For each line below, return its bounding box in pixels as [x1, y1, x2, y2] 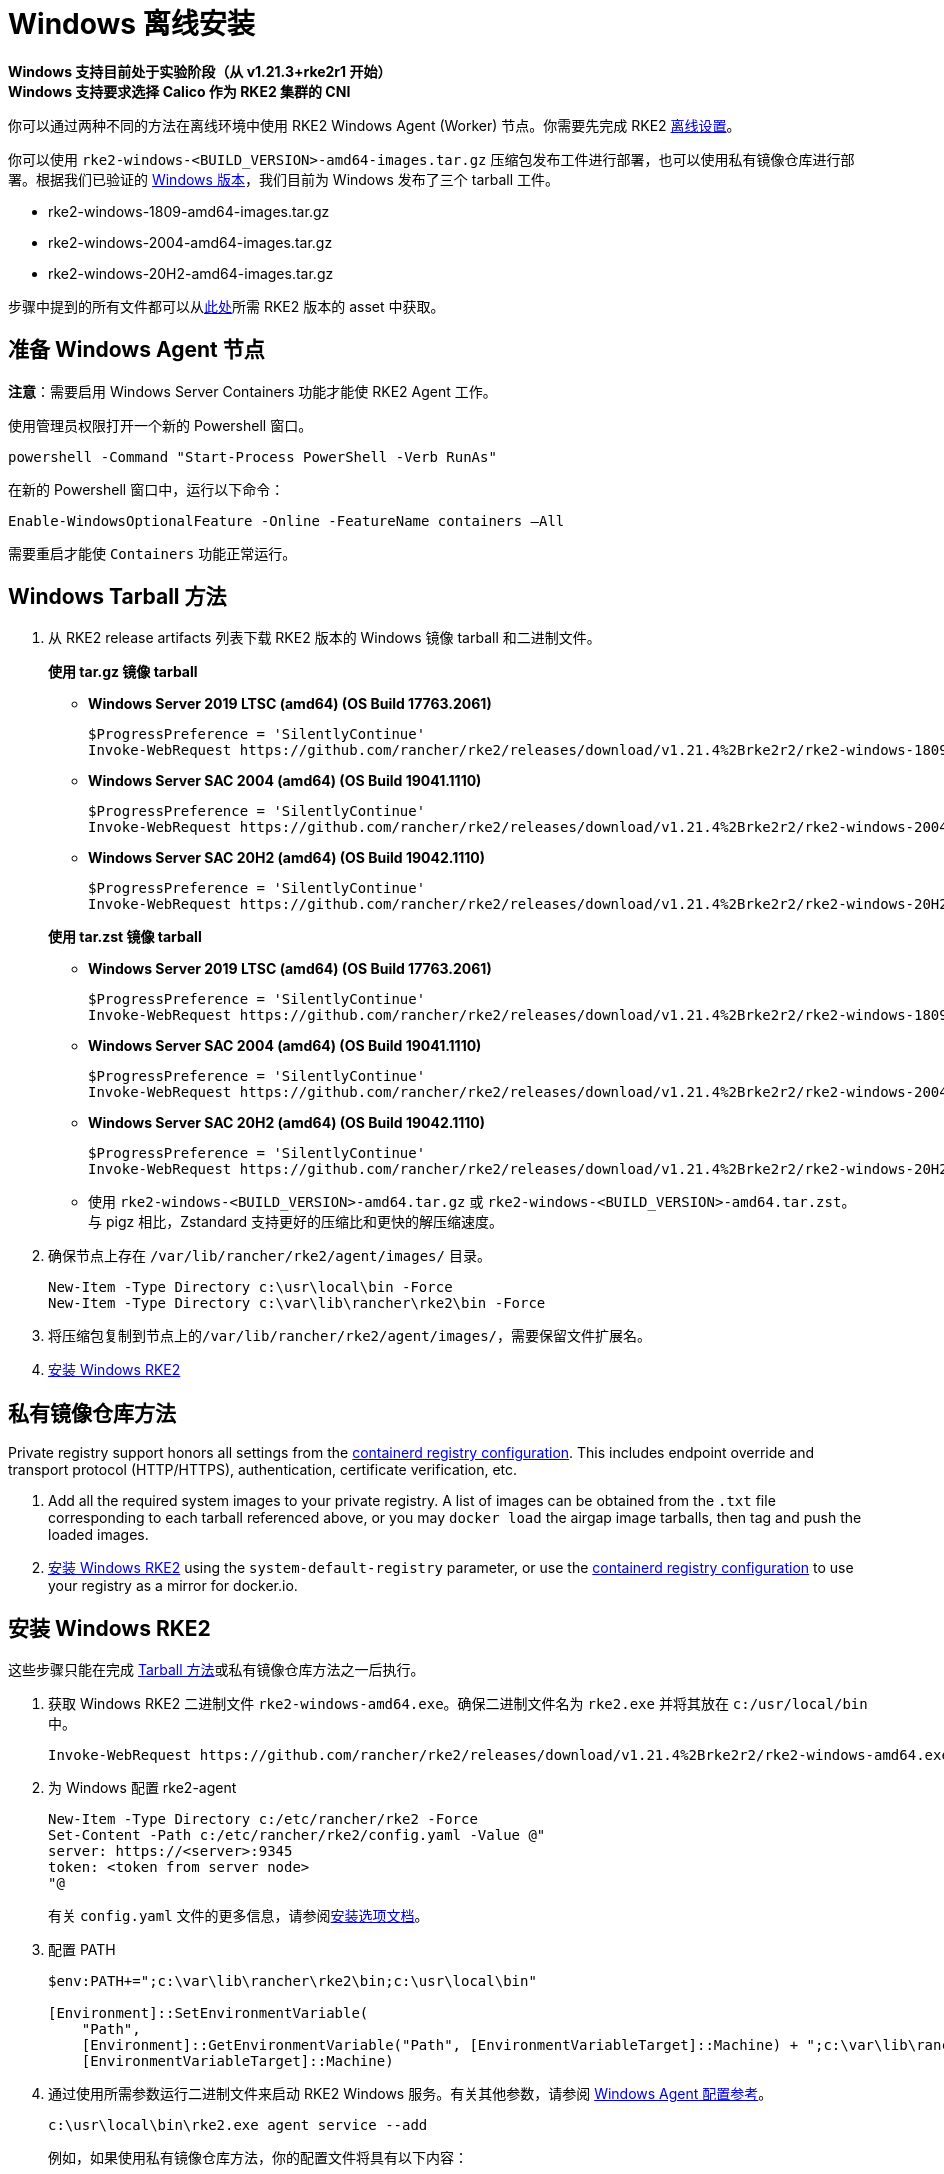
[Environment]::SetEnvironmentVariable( [48, 2005, 369, 2022]
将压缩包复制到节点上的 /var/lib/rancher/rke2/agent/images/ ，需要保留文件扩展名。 [48, 1327, 652, 1345]
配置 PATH [48, 1941, 116, 1959]
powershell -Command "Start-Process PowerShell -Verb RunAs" [8, 448, 497, 465]
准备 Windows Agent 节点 [8, 337, 265, 363]
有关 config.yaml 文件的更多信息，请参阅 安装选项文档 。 [48, 1907, 429, 1925]
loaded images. [48, 1526, 149, 1544]
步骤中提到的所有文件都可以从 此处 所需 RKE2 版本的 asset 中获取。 [8, 297, 445, 315]
